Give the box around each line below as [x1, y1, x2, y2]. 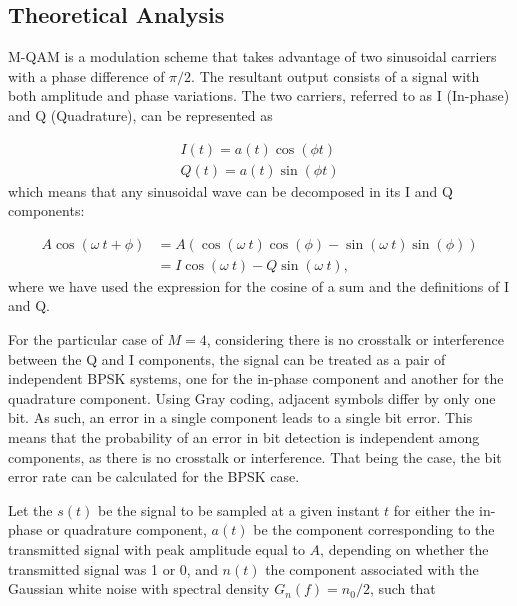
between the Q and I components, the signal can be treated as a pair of [8, 348, 446, 369]
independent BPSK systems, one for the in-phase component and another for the [8, 368, 504, 389]
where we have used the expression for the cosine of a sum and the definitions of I [8, 275, 510, 296]
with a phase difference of [8, 65, 165, 86]
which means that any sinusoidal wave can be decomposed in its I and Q [8, 180, 453, 201]
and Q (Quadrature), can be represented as [8, 104, 273, 125]
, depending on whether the [320, 539, 489, 560]
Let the [8, 499, 53, 520]
